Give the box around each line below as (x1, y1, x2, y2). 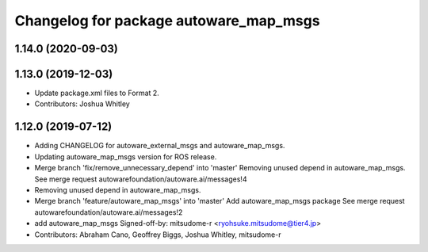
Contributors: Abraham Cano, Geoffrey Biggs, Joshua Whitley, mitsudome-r (34, 230, 281, 239)
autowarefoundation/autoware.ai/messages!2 (34, 207, 183, 217)
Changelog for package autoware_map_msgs (14, 12, 320, 29)
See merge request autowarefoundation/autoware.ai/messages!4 (34, 174, 247, 184)
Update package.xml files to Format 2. (34, 88, 160, 98)
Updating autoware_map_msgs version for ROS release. (34, 151, 217, 162)
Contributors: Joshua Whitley (34, 99, 130, 109)
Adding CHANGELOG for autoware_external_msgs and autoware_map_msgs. (34, 141, 285, 151)
